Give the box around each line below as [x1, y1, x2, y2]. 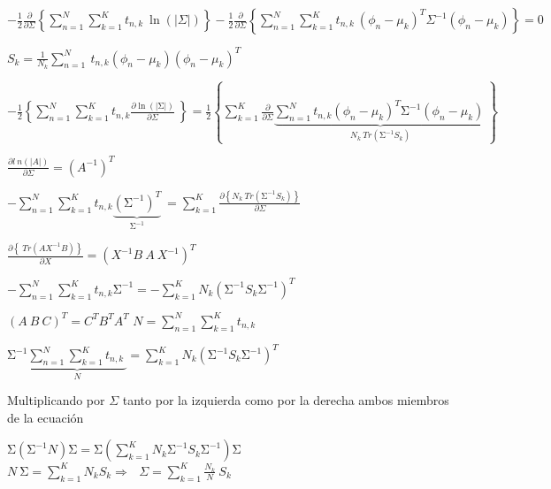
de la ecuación [7, 408, 84, 426]
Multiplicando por [7, 391, 105, 409]
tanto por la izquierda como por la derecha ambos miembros [122, 391, 449, 409]
